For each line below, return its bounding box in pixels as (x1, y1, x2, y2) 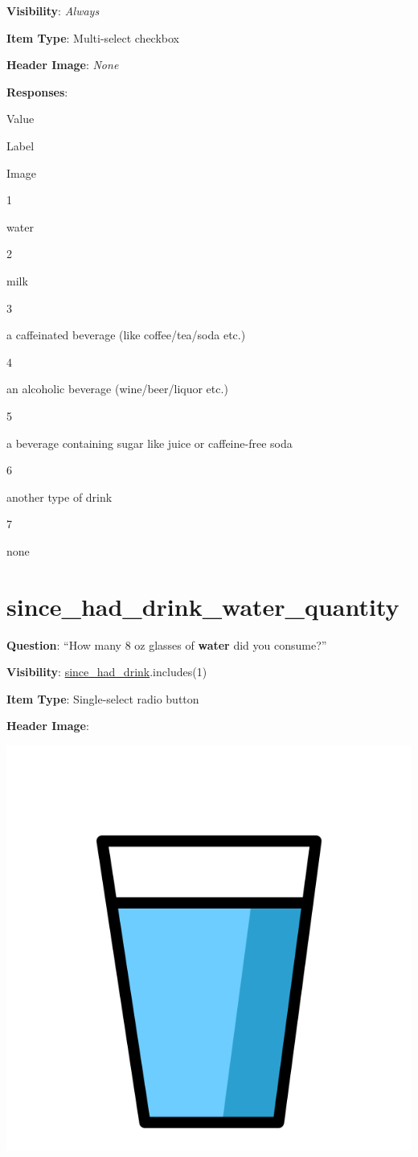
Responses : (6, 83, 68, 100)
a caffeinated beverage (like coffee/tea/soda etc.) (6, 326, 246, 343)
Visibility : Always (6, 2, 100, 18)
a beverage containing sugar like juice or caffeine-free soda (6, 434, 293, 451)
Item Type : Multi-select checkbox (6, 29, 179, 46)
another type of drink (6, 488, 113, 505)
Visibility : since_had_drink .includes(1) (6, 663, 207, 680)
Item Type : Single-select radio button (6, 690, 199, 707)
